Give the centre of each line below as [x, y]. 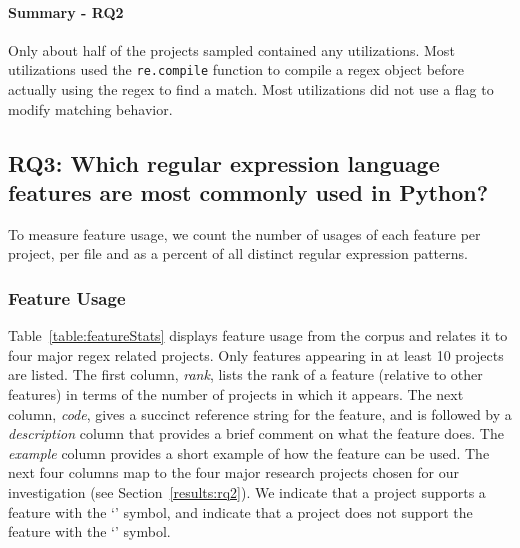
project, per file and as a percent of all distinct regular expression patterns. [238, 253]
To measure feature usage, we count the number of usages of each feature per [244, 233]
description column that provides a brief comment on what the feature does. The [256, 433]
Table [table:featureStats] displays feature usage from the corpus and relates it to [258, 335]
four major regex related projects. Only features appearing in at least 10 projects [256, 354]
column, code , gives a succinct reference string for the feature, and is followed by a [260, 413]
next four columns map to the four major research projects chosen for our [233, 472]
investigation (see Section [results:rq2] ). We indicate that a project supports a [247, 491]
